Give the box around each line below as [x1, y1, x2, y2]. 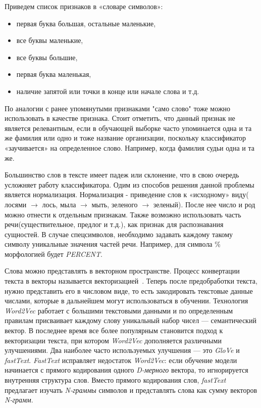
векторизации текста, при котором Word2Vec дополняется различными [5, 335, 222, 345]
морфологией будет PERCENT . [5, 248, 102, 259]
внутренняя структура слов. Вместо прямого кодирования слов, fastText [5, 375, 226, 385]
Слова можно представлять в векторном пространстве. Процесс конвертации [5, 265, 240, 276]
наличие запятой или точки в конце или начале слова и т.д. [16, 85, 199, 96]
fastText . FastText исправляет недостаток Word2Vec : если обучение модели [5, 354, 237, 365]
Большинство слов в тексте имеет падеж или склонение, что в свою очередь [5, 169, 239, 180]
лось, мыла [42, 199, 76, 209]
